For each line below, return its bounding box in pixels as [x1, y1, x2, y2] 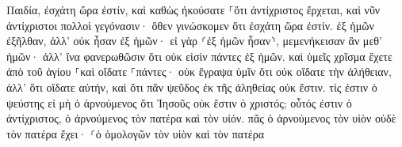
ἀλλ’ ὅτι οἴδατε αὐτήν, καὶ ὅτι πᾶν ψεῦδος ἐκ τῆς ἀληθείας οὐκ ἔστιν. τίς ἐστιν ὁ [6, 78, 377, 95]
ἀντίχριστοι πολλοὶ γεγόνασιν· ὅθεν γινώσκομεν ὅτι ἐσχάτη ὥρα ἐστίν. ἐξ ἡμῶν [6, 17, 374, 33]
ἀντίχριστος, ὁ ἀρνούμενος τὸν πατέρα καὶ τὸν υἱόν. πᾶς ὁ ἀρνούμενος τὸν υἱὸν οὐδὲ [6, 110, 396, 126]
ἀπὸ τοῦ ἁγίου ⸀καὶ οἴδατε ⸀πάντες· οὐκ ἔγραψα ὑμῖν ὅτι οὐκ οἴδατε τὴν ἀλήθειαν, [6, 63, 392, 80]
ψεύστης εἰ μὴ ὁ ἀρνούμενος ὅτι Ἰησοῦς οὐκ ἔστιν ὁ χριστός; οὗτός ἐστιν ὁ [6, 94, 352, 111]
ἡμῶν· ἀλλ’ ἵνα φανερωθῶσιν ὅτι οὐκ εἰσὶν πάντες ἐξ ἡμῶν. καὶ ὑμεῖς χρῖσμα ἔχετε [6, 47, 392, 64]
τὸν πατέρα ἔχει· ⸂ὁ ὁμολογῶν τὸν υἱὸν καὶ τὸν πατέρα [6, 125, 265, 141]
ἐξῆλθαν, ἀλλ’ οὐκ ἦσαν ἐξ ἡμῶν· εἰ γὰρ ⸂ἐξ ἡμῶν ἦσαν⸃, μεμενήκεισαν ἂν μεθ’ [6, 32, 382, 49]
